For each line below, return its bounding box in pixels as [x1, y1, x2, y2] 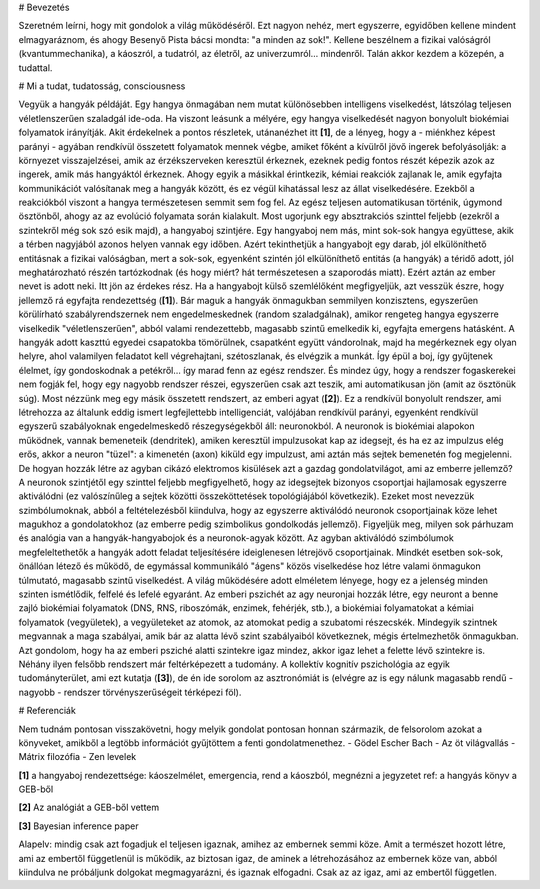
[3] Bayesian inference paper [18, 820, 139, 832]
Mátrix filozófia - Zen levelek [18, 751, 137, 763]
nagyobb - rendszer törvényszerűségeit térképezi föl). [18, 686, 242, 698]
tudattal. [18, 61, 53, 74]
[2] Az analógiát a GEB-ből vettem [18, 801, 160, 814]
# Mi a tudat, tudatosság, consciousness [18, 80, 186, 92]
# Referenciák [18, 705, 77, 717]
